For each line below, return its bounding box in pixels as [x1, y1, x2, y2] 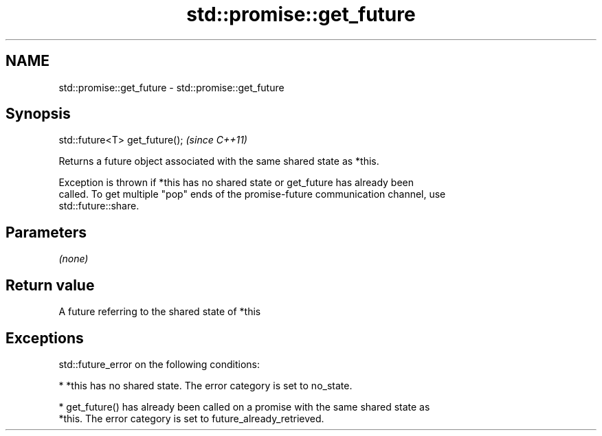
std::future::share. [58, 200, 140, 212]
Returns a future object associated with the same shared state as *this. [58, 155, 379, 168]
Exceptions [5, 329, 84, 347]
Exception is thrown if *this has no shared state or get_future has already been [58, 176, 414, 189]
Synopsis [5, 105, 71, 123]
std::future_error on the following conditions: [58, 358, 260, 370]
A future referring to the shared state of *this [58, 306, 261, 318]
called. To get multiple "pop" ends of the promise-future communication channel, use [58, 188, 446, 200]
